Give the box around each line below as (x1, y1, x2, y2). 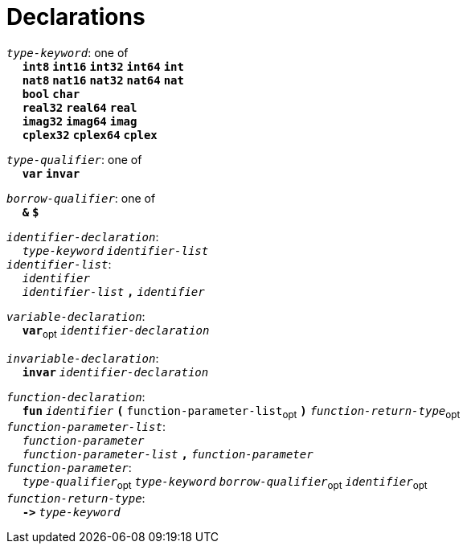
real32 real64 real (22, 101, 137, 114)
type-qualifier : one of (6, 152, 142, 166)
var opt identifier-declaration (22, 323, 210, 340)
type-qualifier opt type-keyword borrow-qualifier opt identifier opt (22, 475, 428, 492)
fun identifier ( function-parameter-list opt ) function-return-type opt (22, 404, 461, 421)
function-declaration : (6, 389, 145, 404)
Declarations (6, 3, 145, 31)
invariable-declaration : (6, 351, 159, 365)
